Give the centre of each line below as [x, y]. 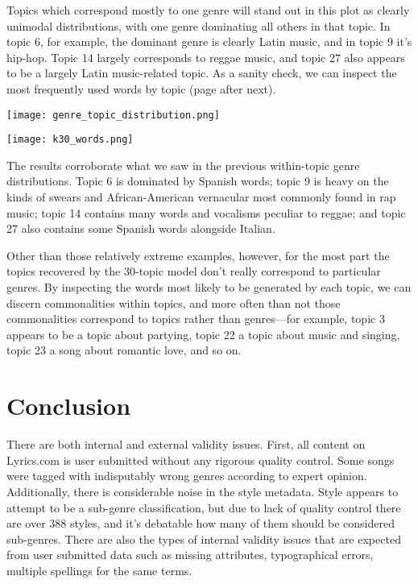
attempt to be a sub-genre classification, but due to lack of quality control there [204, 507]
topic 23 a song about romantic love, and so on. [124, 350]
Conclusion [69, 406]
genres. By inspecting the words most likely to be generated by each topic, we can [209, 287]
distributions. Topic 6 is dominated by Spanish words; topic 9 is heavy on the [198, 181]
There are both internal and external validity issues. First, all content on [186, 444]
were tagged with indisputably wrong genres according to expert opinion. [187, 476]
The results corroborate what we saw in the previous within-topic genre [183, 165]
